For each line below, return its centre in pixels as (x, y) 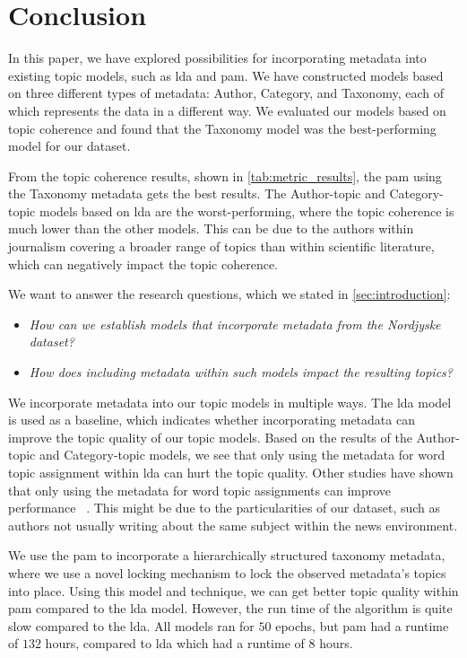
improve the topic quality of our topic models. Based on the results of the (210, 437)
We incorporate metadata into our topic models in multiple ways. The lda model (230, 402)
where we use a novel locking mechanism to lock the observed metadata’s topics (227, 572)
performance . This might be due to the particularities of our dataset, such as (225, 508)
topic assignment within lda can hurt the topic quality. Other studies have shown (231, 472)
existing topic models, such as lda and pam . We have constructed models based (226, 75)
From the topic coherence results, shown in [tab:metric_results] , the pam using (225, 175)
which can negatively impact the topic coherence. (143, 263)
